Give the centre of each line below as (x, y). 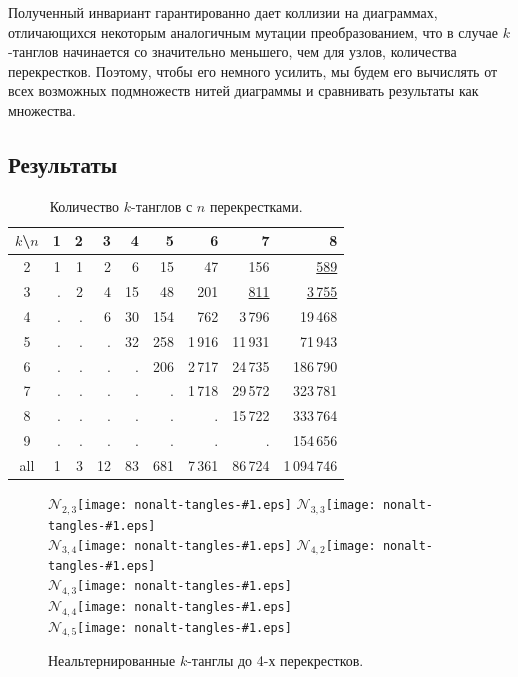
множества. (42, 109)
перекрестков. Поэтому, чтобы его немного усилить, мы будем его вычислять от (253, 70)
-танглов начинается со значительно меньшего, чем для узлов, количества (232, 51)
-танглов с (162, 205)
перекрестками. (256, 205)
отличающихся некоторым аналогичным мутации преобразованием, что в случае (253, 31)
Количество (84, 205)
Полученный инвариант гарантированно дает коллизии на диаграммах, (223, 12)
